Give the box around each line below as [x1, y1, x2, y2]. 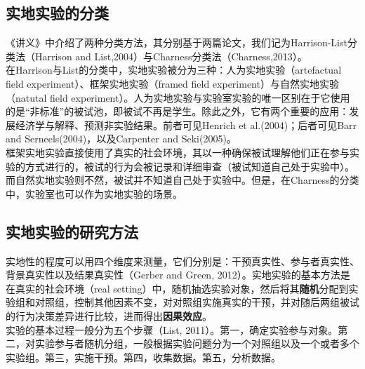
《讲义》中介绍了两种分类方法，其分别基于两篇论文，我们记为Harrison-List [6, 35, 347, 50]
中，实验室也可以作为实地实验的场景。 [6, 186, 182, 201]
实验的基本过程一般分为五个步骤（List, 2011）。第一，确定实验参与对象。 [6, 322, 338, 337]
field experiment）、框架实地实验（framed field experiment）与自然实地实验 [6, 76, 339, 90]
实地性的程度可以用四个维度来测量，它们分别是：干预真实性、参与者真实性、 [6, 253, 359, 268]
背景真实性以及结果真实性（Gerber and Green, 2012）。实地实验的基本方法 [6, 267, 340, 282]
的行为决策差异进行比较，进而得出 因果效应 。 [6, 308, 212, 323]
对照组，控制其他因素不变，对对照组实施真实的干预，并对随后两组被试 [34, 295, 359, 309]
